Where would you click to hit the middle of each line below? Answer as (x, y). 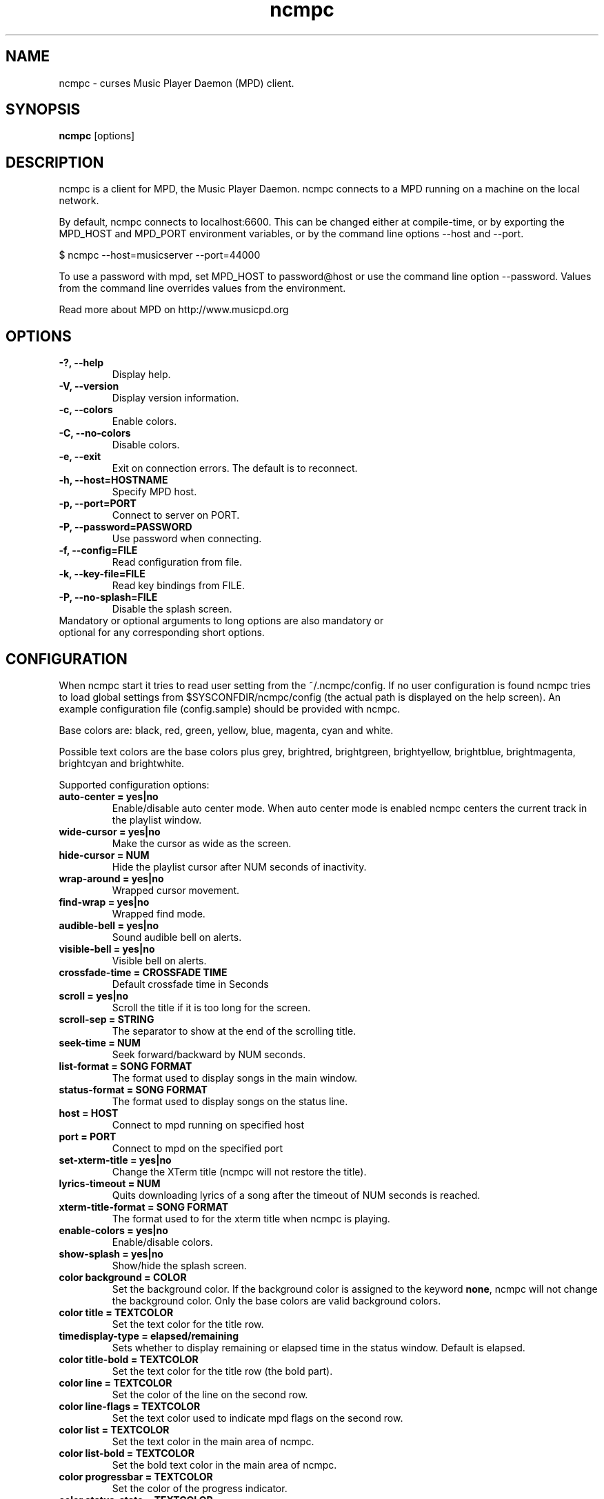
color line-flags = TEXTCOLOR (130, 1406)
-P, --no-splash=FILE (108, 597)
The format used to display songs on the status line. (230, 1101)
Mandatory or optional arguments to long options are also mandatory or (221, 621)
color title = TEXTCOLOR (116, 1312)
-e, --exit (80, 457)
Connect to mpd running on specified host (208, 1124)
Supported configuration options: (134, 784)
